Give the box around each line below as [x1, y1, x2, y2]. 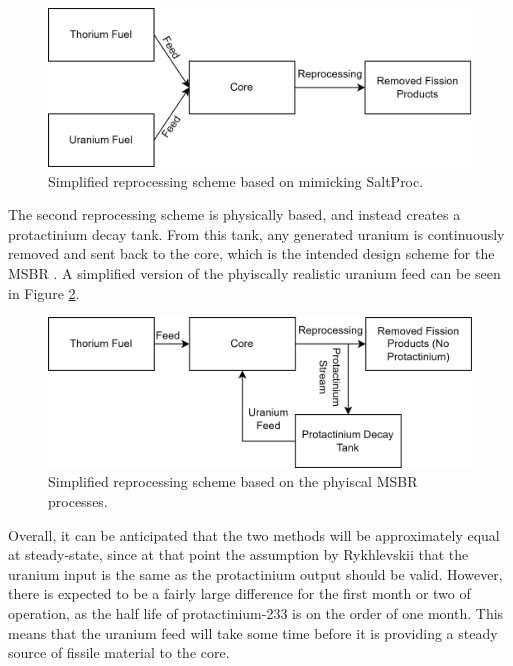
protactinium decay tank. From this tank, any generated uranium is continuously [8, 223, 505, 244]
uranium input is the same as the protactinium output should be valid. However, [8, 563, 503, 584]
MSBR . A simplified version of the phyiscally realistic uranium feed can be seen [8, 262, 501, 283]
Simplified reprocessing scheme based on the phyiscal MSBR [48, 471, 418, 492]
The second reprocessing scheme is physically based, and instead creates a [8, 204, 461, 225]
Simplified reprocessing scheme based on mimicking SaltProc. [48, 170, 424, 191]
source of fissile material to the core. [8, 642, 230, 663]
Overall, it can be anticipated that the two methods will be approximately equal [8, 524, 500, 545]
